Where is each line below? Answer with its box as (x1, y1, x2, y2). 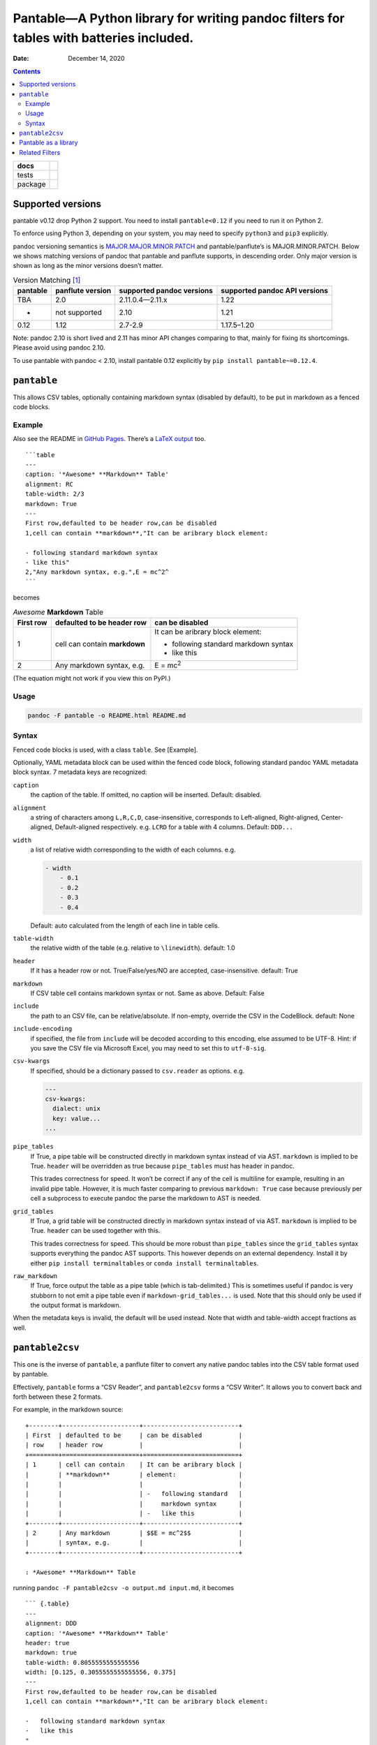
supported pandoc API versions (221, 286, 328, 296)
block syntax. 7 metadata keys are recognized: (13, 768, 147, 776)
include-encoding (13, 1025, 73, 1033)
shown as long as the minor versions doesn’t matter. (13, 262, 163, 270)
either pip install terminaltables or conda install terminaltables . (30, 1258, 259, 1267)
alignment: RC (25, 480, 73, 488)
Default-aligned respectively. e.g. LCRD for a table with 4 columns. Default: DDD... (54, 823, 293, 831)
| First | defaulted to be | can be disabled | (25, 1432, 243, 1439)
